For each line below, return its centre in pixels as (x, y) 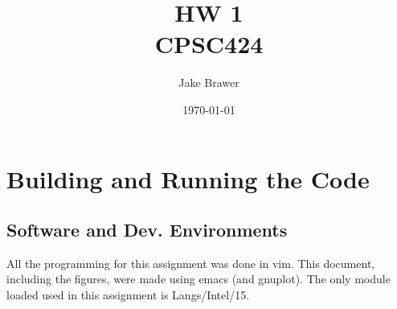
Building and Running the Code (188, 178)
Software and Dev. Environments (147, 230)
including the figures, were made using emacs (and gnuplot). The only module (198, 279)
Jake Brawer (209, 82)
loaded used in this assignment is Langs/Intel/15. (128, 295)
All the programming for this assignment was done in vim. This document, (191, 263)
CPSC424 (209, 44)
